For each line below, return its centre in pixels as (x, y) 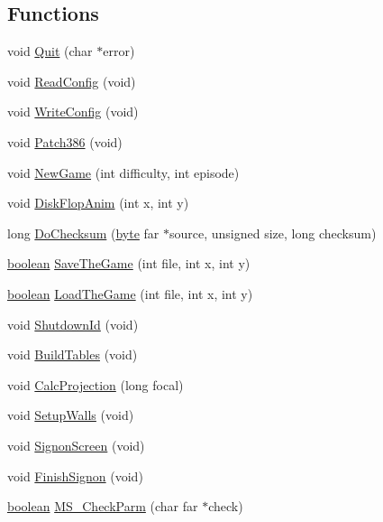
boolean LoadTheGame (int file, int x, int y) (130, 293)
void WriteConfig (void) (73, 112)
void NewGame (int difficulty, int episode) (123, 172)
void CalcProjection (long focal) (96, 384)
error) (119, 51)
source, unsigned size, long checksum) (273, 233)
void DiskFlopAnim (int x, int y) (98, 203)
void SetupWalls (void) (71, 415)
